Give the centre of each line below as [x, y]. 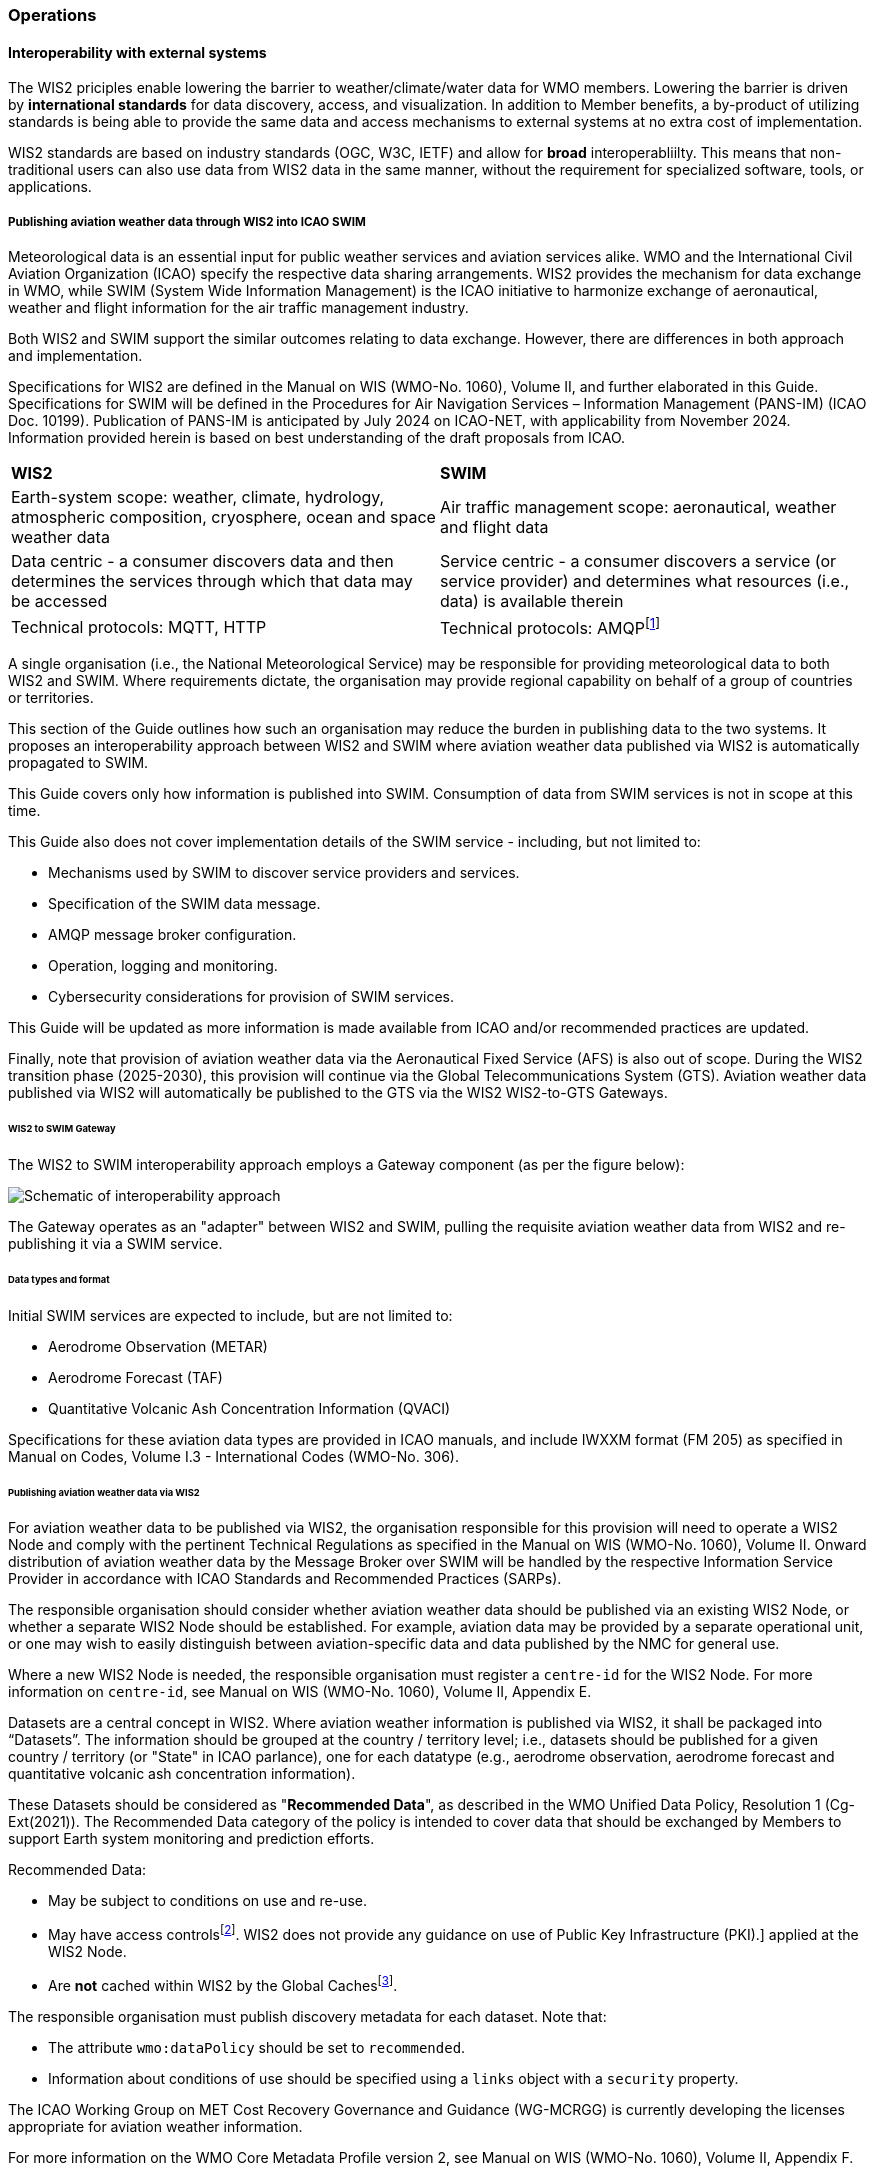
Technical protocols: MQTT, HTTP [139, 626]
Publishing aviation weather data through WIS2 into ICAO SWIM [187, 221]
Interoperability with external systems [137, 52]
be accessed [59, 601]
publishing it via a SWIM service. [115, 1244]
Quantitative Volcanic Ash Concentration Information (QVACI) [249, 1408]
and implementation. [75, 355]
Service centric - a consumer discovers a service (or [638, 561]
